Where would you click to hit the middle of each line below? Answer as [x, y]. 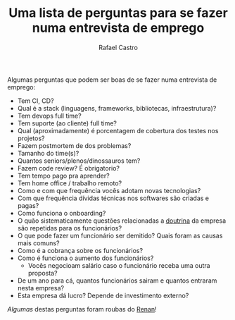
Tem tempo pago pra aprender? [64, 176]
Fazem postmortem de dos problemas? [74, 145]
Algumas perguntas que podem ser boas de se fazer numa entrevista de [112, 80]
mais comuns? [38, 243]
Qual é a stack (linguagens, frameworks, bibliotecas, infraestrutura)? [117, 108]
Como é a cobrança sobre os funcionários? [80, 250]
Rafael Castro [118, 47]
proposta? [43, 273]
